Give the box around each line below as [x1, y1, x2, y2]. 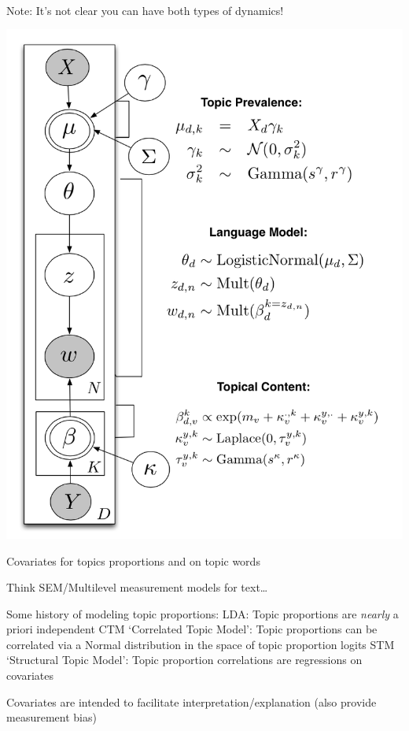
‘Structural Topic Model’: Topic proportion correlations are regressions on [6, 651, 363, 668]
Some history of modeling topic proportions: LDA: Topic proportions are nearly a [6, 605, 399, 622]
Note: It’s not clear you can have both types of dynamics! [6, 2, 284, 18]
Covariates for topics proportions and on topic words [6, 552, 260, 569]
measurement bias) [6, 709, 97, 725]
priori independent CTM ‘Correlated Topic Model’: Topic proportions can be [6, 621, 378, 637]
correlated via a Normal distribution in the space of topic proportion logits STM [6, 636, 395, 652]
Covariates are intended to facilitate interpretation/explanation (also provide [6, 693, 377, 710]
